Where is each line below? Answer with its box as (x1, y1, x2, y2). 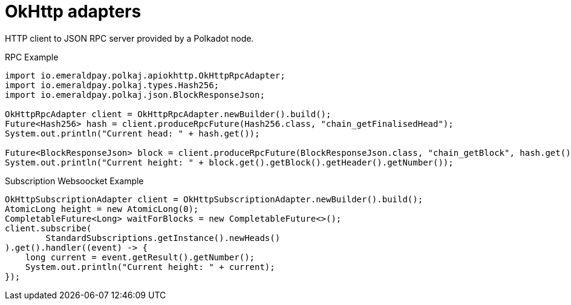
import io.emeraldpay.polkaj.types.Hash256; (5, 80, 220, 90)
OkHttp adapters (5, 1, 142, 22)
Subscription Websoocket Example (5, 175, 144, 186)
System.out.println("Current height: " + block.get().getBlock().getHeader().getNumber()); (5, 157, 454, 167)
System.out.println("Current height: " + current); (25, 262, 275, 272)
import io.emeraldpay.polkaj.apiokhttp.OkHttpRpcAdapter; (5, 70, 285, 80)
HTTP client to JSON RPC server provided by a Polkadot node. (5, 33, 254, 43)
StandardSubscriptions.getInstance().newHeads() (45, 233, 281, 243)
